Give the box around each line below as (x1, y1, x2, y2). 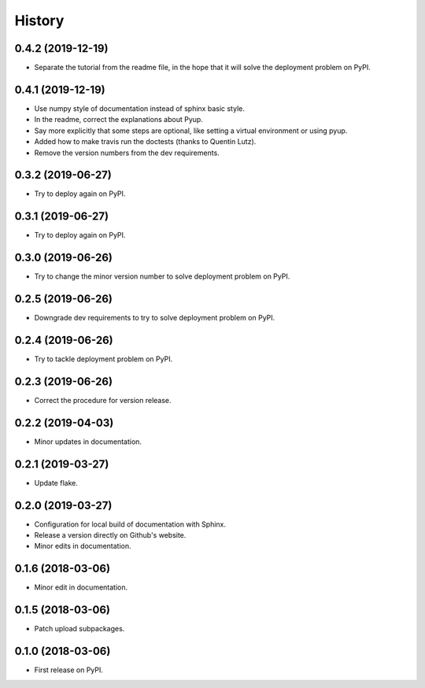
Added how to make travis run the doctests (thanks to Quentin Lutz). (34, 137, 257, 146)
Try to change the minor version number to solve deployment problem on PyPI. (34, 272, 290, 281)
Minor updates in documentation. (34, 437, 142, 446)
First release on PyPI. (34, 665, 104, 675)
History (14, 12, 65, 29)
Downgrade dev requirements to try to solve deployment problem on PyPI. (34, 313, 275, 323)
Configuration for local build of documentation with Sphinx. (34, 520, 227, 529)
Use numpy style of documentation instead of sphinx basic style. (34, 103, 246, 113)
